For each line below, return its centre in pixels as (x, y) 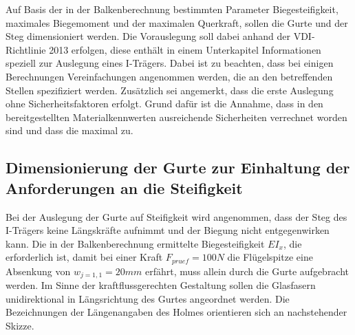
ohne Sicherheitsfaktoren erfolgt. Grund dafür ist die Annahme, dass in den (164, 104)
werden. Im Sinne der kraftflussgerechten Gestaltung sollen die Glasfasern (161, 285)
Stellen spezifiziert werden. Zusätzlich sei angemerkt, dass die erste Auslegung (170, 90)
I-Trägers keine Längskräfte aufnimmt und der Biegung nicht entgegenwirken (168, 230)
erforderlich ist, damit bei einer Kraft (84, 257)
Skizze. (20, 325)
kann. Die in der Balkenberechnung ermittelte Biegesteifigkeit (135, 243)
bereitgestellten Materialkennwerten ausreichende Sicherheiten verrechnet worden (176, 117)
